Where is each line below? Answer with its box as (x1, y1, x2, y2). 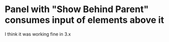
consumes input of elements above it (5, 14, 164, 26)
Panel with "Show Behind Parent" (5, 4, 149, 15)
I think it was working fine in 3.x (5, 31, 71, 37)
